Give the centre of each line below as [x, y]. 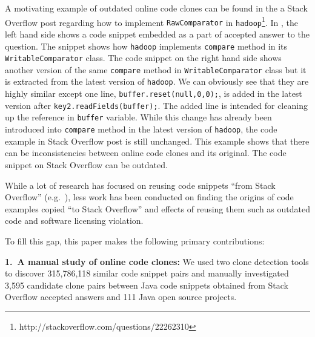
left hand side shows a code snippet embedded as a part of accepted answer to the [157, 34]
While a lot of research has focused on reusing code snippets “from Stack [140, 185]
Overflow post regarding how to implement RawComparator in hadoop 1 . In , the [151, 21]
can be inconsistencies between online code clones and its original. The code [146, 153]
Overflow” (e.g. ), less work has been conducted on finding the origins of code [149, 197]
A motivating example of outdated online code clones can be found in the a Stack [156, 8]
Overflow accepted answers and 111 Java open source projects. [121, 297]
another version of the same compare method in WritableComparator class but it [156, 69]
